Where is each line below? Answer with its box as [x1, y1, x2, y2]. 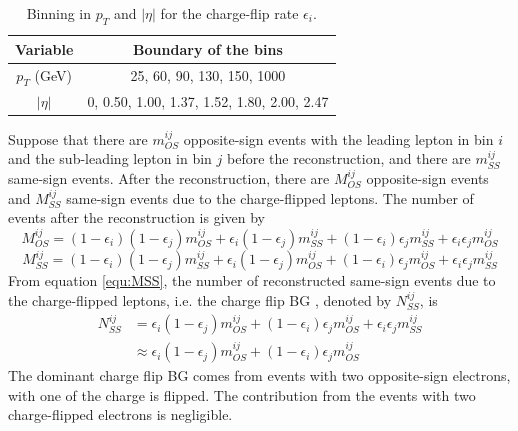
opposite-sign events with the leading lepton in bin [183, 128, 494, 149]
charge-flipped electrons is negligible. [8, 404, 233, 425]
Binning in [26, 3, 92, 23]
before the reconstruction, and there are [227, 148, 471, 169]
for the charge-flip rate [160, 3, 299, 23]
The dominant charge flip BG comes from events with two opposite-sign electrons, [8, 365, 511, 386]
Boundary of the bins [133, 38, 283, 59]
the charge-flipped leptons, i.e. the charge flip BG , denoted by [8, 289, 392, 310]
